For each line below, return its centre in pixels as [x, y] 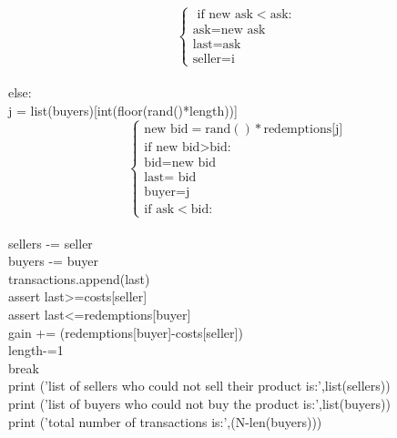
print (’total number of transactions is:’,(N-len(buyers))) [165, 421]
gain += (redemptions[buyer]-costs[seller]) [126, 332]
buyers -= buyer [53, 261]
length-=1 [36, 350]
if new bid [172, 147]
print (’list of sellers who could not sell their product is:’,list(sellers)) [199, 386]
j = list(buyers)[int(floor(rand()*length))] [123, 110]
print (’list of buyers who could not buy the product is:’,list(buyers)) [199, 404]
